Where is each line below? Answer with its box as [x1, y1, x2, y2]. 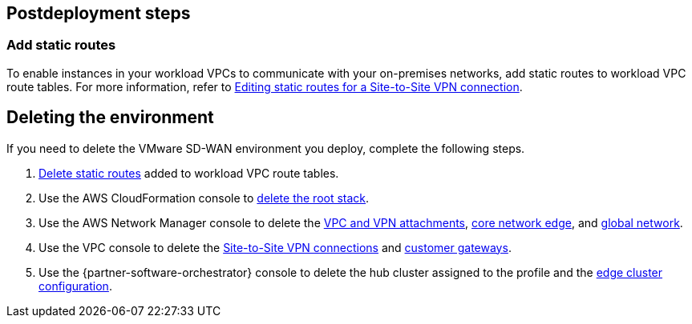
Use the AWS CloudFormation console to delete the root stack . [38, 190, 370, 205]
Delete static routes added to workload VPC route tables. [38, 166, 339, 180]
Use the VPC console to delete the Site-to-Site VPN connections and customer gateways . [38, 240, 512, 254]
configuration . [38, 278, 112, 293]
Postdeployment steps [6, 3, 191, 23]
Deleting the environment [6, 107, 214, 128]
